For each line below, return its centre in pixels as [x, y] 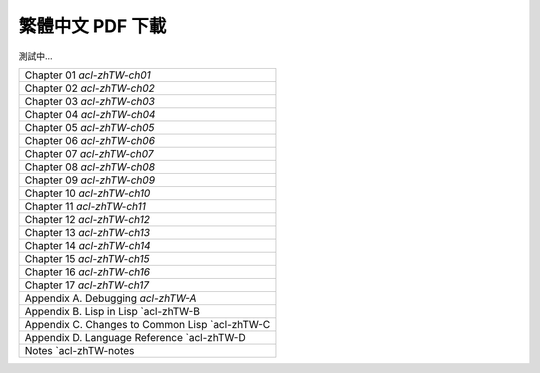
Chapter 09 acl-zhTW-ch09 [89, 180]
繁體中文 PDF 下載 [92, 26]
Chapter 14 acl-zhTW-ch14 [87, 245]
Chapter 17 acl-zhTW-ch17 [87, 285]
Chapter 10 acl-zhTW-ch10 [87, 193]
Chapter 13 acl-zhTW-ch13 [87, 232]
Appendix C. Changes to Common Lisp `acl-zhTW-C [147, 324]
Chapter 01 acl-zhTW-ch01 [88, 75]
